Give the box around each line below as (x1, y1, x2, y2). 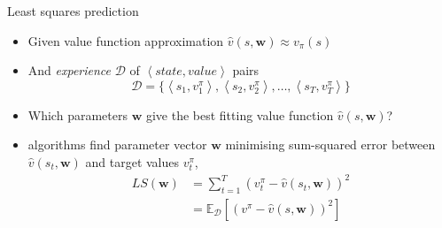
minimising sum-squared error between (225, 135, 436, 154)
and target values (85, 152, 180, 171)
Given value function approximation (27, 31, 224, 49)
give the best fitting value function (145, 105, 334, 124)
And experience (27, 61, 112, 80)
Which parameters (27, 105, 128, 124)
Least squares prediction (7, 2, 139, 19)
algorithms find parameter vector (27, 135, 207, 154)
